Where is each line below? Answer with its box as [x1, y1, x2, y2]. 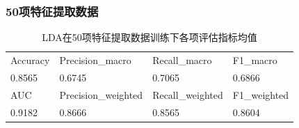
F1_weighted [232, 87, 289, 102]
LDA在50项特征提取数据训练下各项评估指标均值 [42, 30, 257, 45]
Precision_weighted [59, 87, 143, 102]
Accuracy [10, 53, 50, 67]
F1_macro [232, 53, 277, 67]
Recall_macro [152, 53, 212, 67]
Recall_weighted [152, 87, 223, 102]
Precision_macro [59, 53, 131, 67]
